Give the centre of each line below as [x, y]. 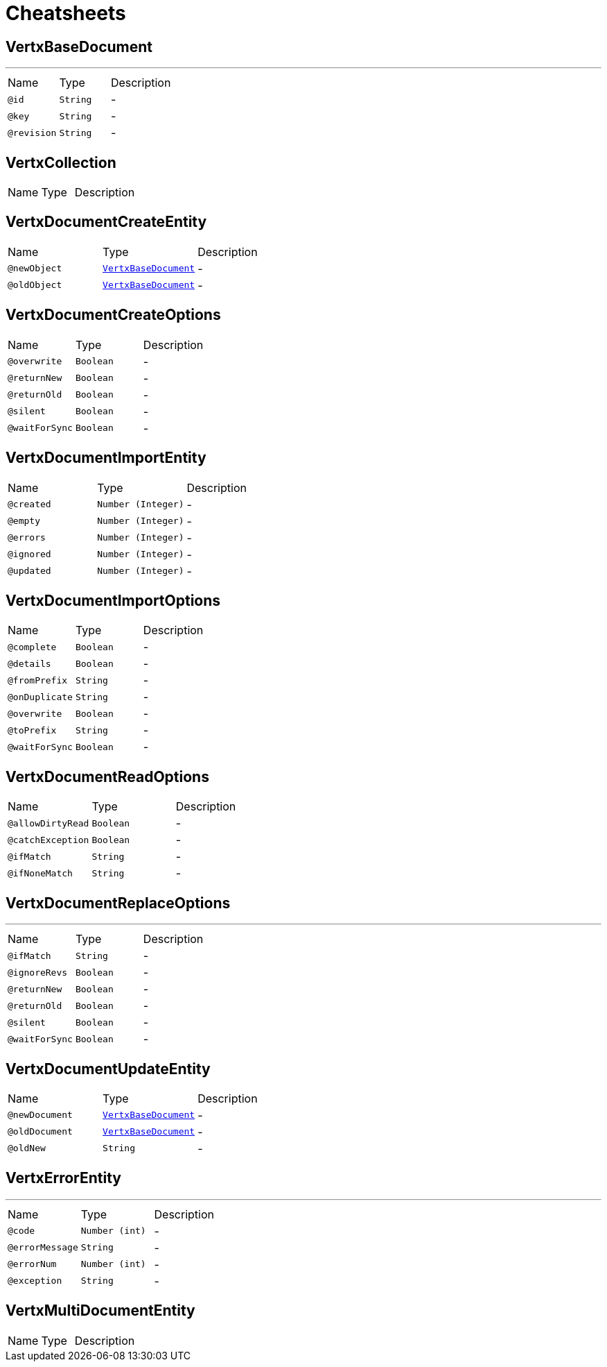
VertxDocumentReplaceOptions [118, 903]
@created [29, 504]
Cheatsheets [66, 13]
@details [29, 663]
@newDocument [40, 1115]
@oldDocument [40, 1132]
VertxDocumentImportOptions [113, 600]
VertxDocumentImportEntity [106, 458]
